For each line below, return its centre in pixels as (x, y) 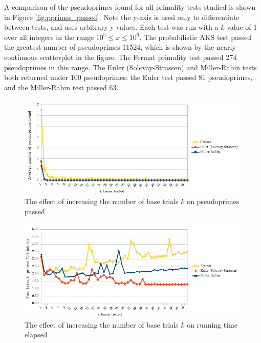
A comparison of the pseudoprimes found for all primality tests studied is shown (130, 7)
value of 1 (242, 27)
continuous (21, 57)
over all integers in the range (49, 37)
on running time (212, 324)
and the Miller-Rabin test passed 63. (61, 87)
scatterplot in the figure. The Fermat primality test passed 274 (138, 57)
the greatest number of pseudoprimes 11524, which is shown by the (109, 47)
